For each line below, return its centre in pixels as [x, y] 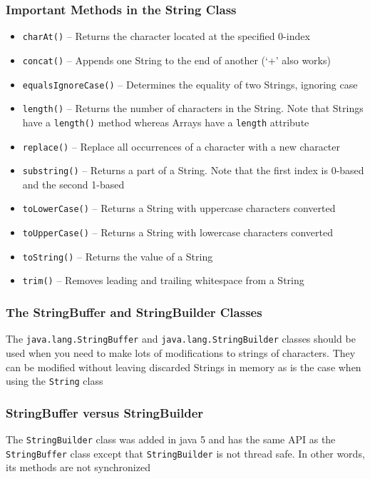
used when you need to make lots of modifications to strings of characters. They [181, 352]
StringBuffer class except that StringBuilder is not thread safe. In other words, [185, 453]
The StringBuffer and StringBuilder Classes [134, 312]
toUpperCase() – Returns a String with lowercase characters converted [178, 232]
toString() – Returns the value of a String [118, 256]
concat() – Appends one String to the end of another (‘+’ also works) [176, 60]
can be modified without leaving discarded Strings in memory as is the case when [184, 367]
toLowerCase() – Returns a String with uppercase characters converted [179, 208]
